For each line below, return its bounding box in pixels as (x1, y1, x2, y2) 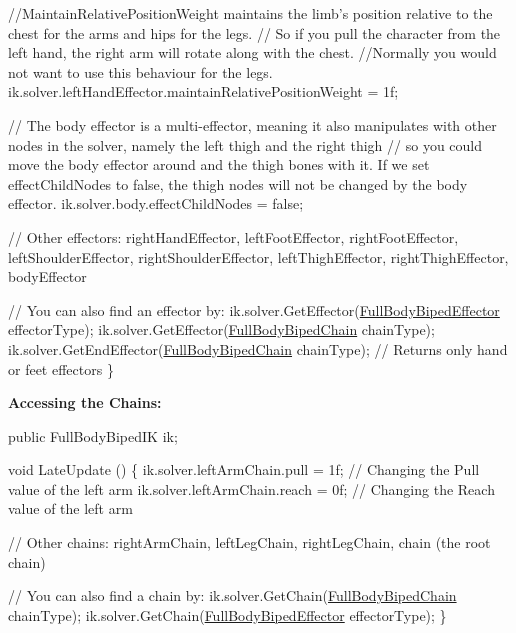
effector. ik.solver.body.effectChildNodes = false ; (8, 193, 304, 214)
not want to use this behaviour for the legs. (8, 61, 273, 82)
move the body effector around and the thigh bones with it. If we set (8, 154, 430, 175)
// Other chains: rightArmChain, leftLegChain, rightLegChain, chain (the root (8, 532, 491, 553)
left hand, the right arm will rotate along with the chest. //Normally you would (8, 42, 497, 63)
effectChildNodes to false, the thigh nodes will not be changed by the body (8, 173, 468, 194)
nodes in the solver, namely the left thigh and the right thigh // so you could (8, 134, 483, 155)
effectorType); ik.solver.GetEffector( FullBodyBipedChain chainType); (8, 319, 435, 340)
